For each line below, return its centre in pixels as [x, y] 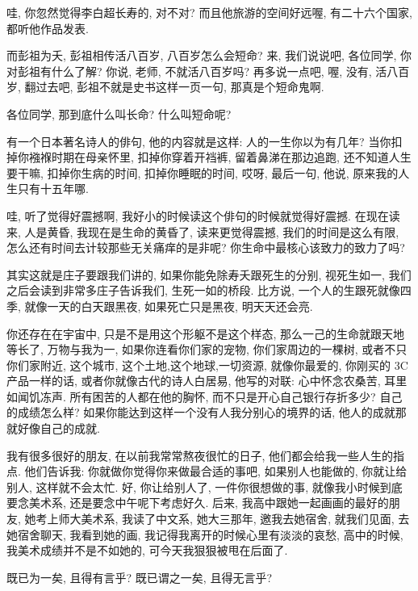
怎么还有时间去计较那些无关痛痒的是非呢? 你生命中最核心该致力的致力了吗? [206, 247]
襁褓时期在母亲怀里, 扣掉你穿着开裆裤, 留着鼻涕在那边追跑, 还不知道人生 [220, 157]
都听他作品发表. [48, 28]
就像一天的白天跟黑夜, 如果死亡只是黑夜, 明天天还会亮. [169, 306]
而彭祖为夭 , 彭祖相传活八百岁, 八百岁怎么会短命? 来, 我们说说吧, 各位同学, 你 [209, 55]
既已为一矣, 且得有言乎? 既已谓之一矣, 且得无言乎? [139, 577]
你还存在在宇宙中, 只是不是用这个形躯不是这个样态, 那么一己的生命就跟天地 [206, 333]
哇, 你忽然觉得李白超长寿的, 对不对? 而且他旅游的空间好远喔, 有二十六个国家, [209, 12]
